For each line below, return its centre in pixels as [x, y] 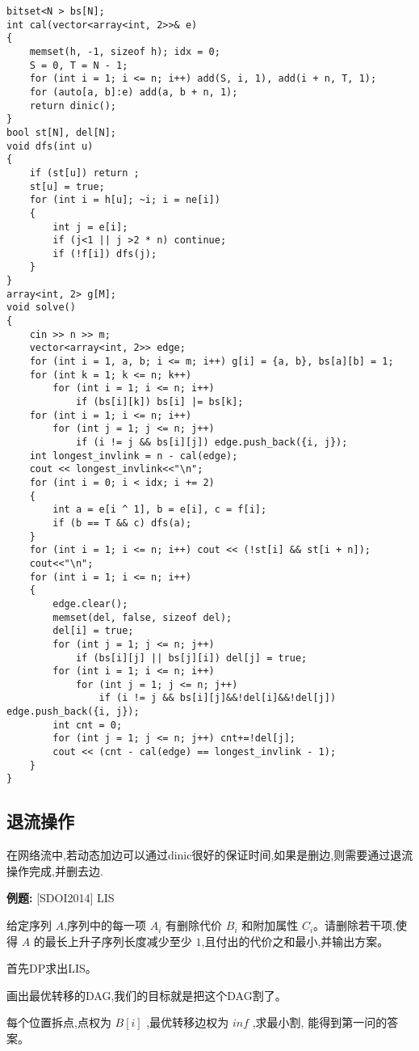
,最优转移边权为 [188, 1022]
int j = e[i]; [90, 227]
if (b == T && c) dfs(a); [122, 523]
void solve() [41, 308]
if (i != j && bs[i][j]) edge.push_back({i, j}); [212, 442]
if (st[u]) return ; [84, 173]
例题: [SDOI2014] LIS [61, 898]
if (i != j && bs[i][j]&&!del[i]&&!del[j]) [218, 698]
